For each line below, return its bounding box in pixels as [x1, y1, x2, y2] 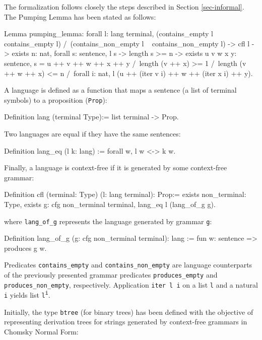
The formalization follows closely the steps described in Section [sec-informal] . [4, 2, 244, 12]
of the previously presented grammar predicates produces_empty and [4, 269, 218, 280]
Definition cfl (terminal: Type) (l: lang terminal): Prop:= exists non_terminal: [4, 189, 246, 199]
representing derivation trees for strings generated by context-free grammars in [4, 316, 247, 327]
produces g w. [4, 242, 47, 253]
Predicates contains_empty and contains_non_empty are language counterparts [4, 259, 252, 270]
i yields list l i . [4, 290, 50, 300]
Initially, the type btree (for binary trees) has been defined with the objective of [4, 306, 253, 317]
